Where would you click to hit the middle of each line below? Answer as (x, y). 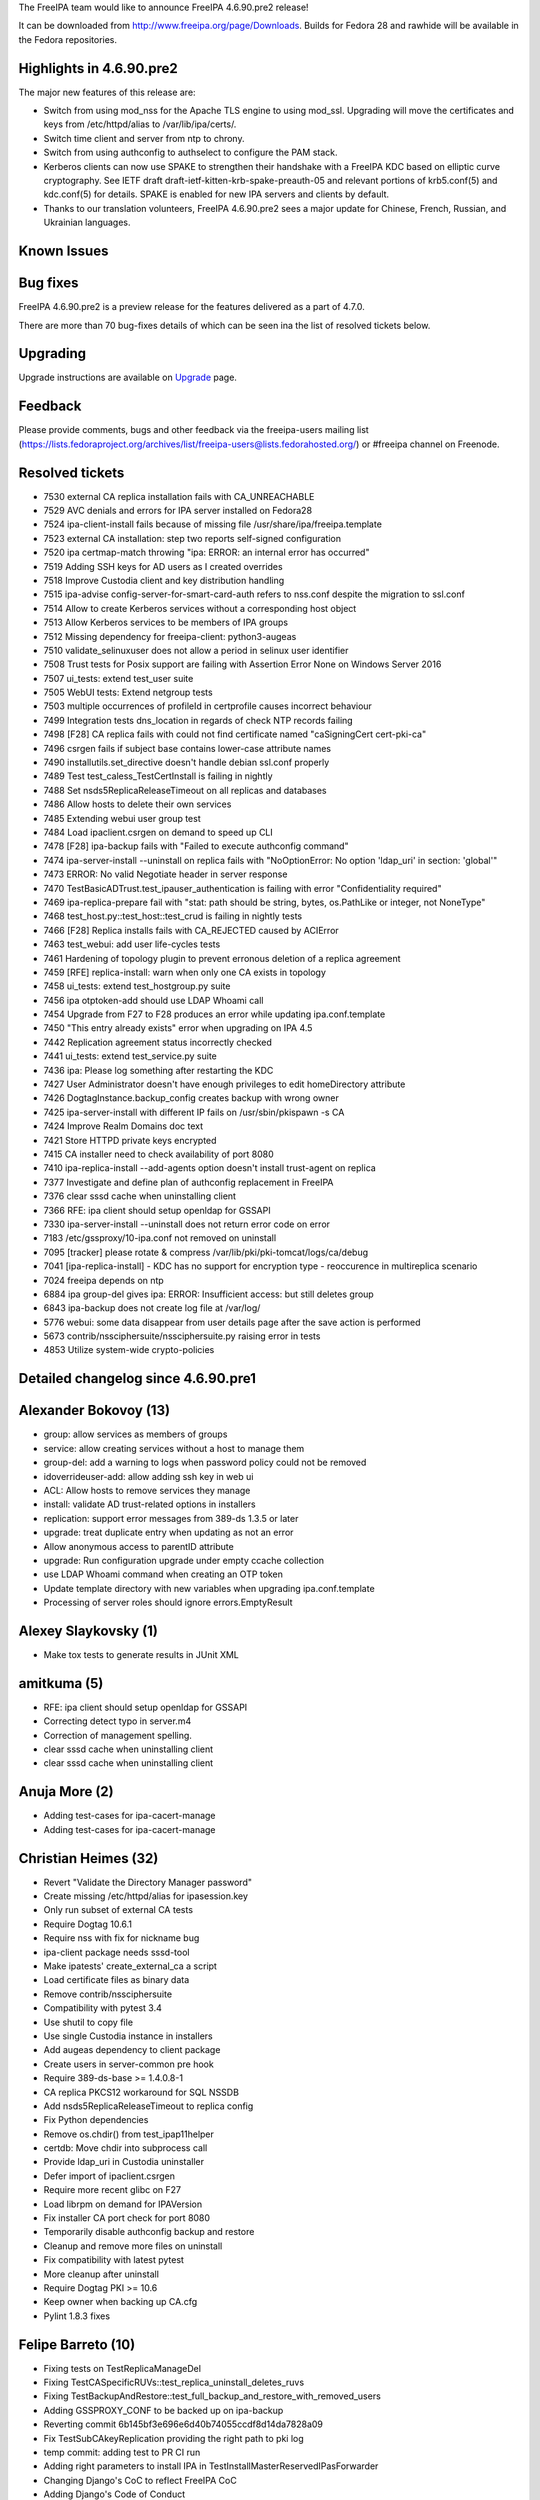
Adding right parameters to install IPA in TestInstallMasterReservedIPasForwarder (211, 2466)
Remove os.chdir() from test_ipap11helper (129, 2134)
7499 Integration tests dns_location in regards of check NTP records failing (198, 720)
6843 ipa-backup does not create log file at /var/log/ (152, 1308)
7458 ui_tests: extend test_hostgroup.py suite (137, 986)
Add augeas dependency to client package (132, 2050)
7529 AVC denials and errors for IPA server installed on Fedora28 (178, 511)
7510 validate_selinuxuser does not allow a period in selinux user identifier (196, 650)
